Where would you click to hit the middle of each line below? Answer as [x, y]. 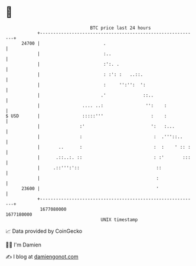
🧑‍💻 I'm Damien [24, 245]
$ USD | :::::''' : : [86, 116]
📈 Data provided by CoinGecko [44, 231]
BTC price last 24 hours [120, 28]
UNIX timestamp [119, 219]
